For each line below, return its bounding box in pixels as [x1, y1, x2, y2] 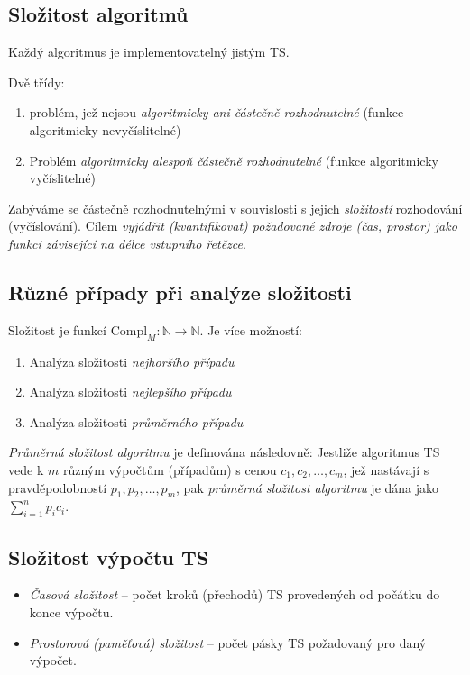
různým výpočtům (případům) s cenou [62, 460, 277, 479]
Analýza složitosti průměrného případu [29, 412, 244, 431]
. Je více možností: [199, 320, 302, 339]
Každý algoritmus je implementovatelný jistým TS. [8, 42, 290, 61]
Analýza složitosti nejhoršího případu [29, 351, 235, 370]
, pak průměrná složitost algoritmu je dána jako [176, 478, 439, 497]
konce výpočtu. [29, 602, 114, 621]
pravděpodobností [8, 478, 107, 497]
